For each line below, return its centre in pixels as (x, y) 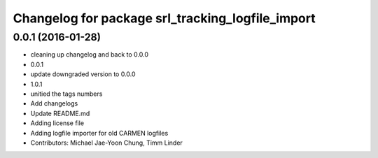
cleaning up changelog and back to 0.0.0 (90, 55)
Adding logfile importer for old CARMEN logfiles (99, 133)
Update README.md (60, 113)
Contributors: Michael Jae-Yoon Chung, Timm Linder (107, 143)
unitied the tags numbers (66, 94)
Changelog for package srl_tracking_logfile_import (164, 18)
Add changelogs (54, 103)
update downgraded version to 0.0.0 (83, 74)
